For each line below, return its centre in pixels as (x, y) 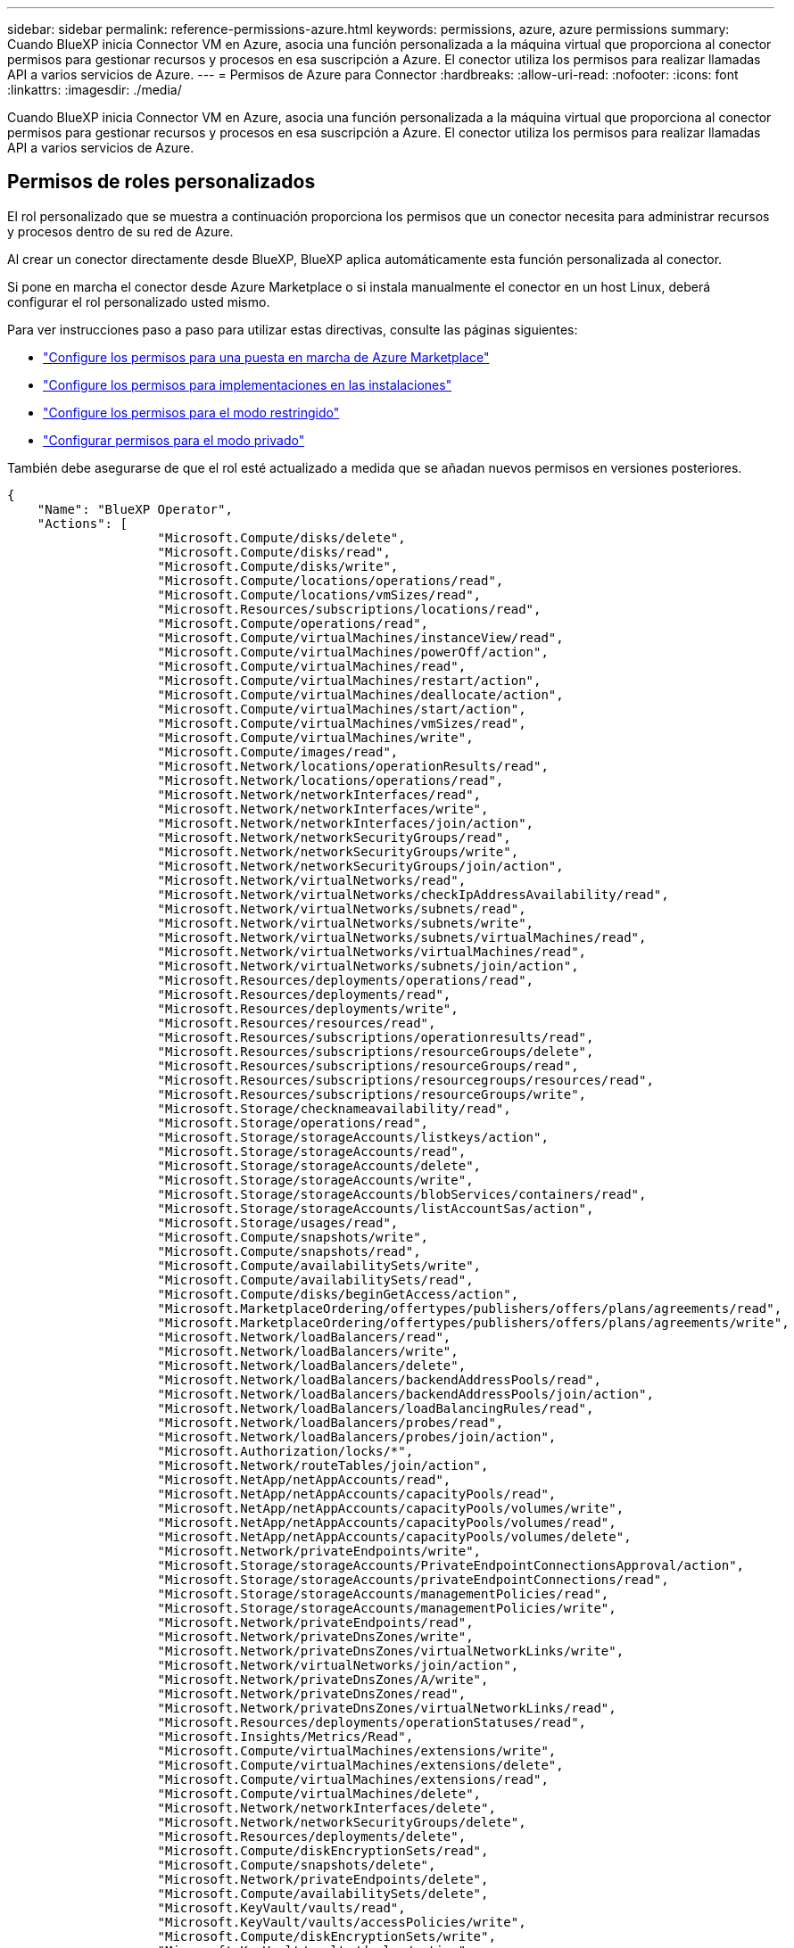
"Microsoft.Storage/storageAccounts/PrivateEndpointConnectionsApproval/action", (451, 1565)
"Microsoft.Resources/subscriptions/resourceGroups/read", (368, 1065)
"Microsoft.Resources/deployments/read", (304, 994)
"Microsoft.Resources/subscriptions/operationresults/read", (376, 1037)
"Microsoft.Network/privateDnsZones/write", (315, 1636)
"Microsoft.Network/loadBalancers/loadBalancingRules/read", (376, 1408)
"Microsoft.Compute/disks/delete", (281, 537)
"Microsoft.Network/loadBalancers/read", (304, 1337)
